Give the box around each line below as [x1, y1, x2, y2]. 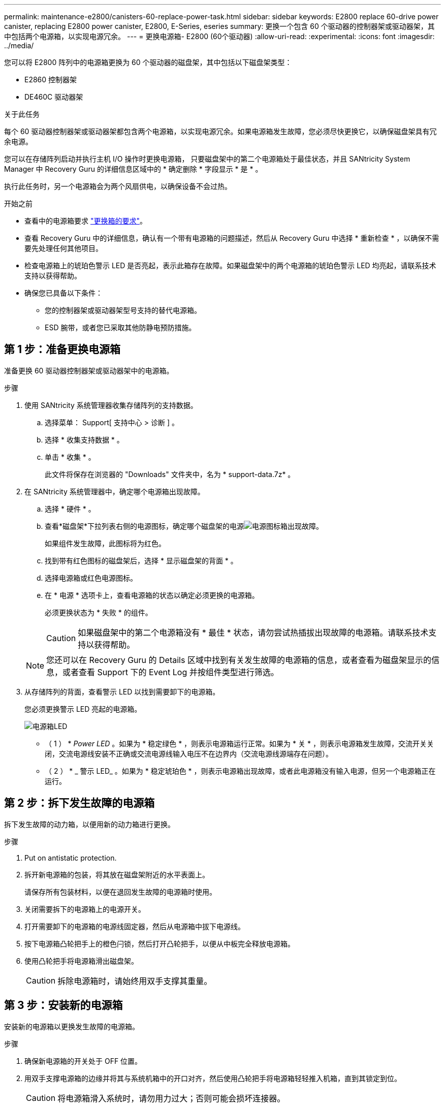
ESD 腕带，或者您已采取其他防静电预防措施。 [45, 323, 196, 332]
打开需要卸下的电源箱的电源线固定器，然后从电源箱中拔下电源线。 [24, 922, 245, 931]
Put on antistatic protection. [24, 853, 117, 862]
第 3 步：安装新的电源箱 [4, 999, 123, 1012]
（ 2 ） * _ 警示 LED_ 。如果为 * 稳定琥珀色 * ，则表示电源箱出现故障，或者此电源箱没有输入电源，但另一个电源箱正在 [45, 766, 436, 775]
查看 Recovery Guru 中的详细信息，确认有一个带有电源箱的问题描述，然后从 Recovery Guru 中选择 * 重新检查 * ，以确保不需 [24, 234, 439, 242]
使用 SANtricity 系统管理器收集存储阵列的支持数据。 [24, 400, 198, 409]
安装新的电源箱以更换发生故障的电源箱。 [4, 1022, 139, 1031]
